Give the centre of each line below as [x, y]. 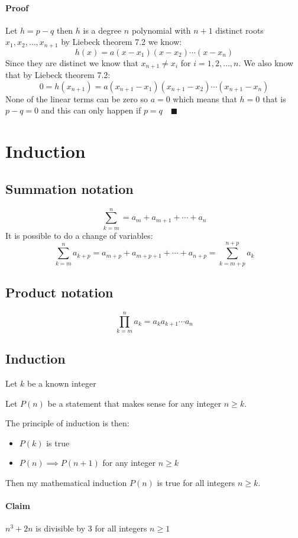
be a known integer [62, 383]
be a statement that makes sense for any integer [135, 403]
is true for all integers [196, 482]
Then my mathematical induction [66, 482]
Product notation [59, 292]
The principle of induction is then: [67, 423]
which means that [205, 98]
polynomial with [161, 30]
